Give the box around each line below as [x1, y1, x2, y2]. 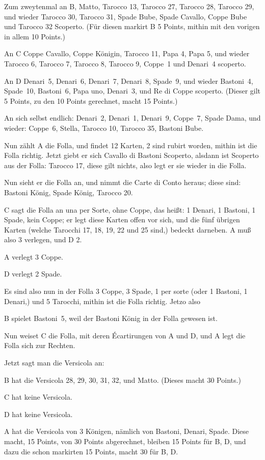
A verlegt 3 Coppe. [4, 251, 63, 262]
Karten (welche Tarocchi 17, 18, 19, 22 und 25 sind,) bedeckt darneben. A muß [4, 224, 251, 235]
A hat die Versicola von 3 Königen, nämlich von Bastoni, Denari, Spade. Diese [4, 426, 249, 436]
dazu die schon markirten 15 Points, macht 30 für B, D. [4, 446, 178, 456]
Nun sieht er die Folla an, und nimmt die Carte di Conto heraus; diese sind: [4, 177, 241, 188]
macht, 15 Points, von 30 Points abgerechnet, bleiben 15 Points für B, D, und [4, 436, 246, 446]
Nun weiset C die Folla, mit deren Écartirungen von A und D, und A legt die [4, 330, 246, 340]
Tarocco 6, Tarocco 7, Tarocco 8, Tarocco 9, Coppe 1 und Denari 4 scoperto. [4, 58, 246, 68]
